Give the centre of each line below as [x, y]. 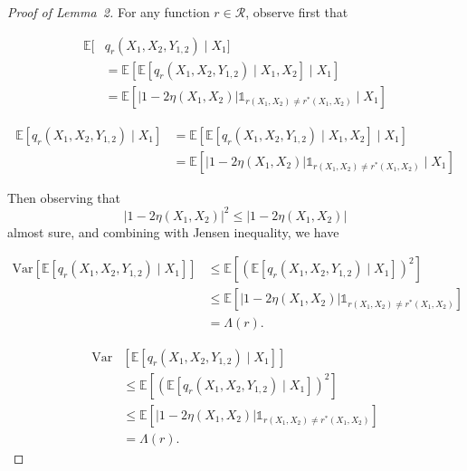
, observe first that [297, 12]
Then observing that [64, 197]
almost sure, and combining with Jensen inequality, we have [173, 231]
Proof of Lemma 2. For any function [109, 12]
